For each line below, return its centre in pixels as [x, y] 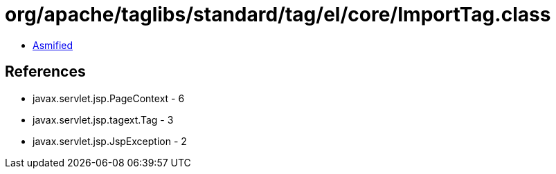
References [45, 72]
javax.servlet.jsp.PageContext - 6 [109, 98]
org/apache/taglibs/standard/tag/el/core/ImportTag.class [278, 14]
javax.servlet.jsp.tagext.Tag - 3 [103, 119]
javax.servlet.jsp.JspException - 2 [110, 141]
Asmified [53, 45]
